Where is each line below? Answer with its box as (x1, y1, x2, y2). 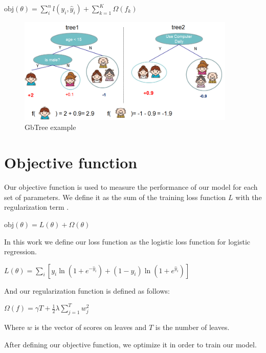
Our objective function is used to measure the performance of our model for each (4, 182, 258, 192)
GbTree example (25, 122, 76, 133)
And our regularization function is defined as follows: (4, 285, 170, 296)
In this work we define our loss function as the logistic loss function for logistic (4, 236, 250, 247)
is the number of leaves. (155, 322, 230, 333)
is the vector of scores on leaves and (34, 322, 147, 333)
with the (235, 191, 262, 202)
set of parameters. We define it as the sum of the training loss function (4, 191, 226, 202)
